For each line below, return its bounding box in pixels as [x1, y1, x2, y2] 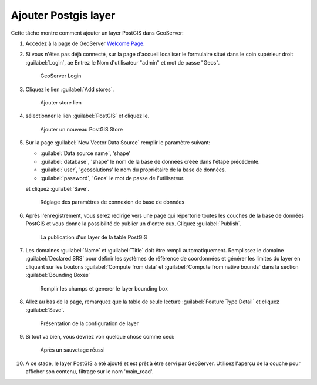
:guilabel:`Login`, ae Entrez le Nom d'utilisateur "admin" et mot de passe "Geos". [25, 59, 220, 66]
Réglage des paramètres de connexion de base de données [40, 198, 185, 205]
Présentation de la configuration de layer [40, 320, 139, 327]
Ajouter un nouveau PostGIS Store [40, 126, 123, 133]
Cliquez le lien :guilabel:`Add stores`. [25, 86, 114, 93]
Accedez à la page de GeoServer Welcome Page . [25, 40, 145, 47]
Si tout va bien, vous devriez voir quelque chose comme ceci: [25, 333, 174, 340]
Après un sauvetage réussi [40, 346, 105, 353]
